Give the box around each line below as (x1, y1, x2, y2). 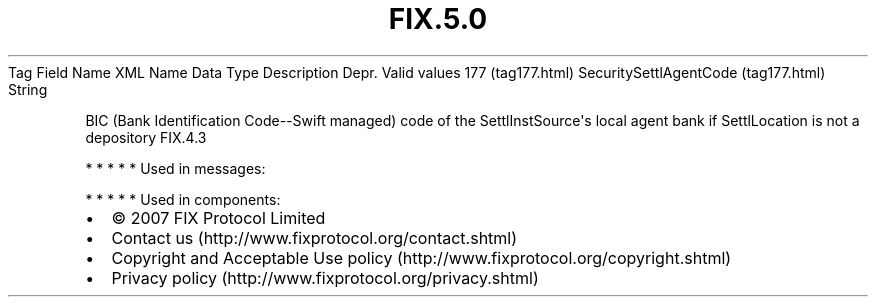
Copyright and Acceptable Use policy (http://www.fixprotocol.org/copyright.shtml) (111, 247, 732, 268)
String (8, 80, 48, 98)
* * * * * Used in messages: (85, 159, 266, 177)
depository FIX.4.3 (85, 128, 207, 146)
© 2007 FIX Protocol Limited (111, 207, 326, 228)
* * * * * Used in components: (85, 190, 281, 208)
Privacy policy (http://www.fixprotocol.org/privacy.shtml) (111, 267, 539, 288)
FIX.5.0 (388, 2, 488, 36)
